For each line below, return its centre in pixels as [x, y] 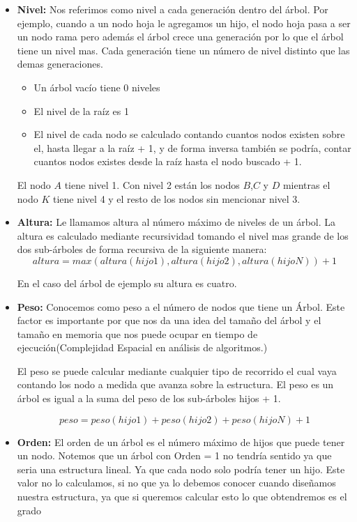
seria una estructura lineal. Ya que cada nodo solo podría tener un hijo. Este [181, 469]
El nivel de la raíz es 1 [81, 110]
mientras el [306, 184]
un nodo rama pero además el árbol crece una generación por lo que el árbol [180, 37]
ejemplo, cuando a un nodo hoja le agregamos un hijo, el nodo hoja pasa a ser [184, 23]
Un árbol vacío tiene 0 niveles [97, 87]
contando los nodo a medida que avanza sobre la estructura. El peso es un [175, 384]
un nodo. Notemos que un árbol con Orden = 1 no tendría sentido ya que [174, 455]
